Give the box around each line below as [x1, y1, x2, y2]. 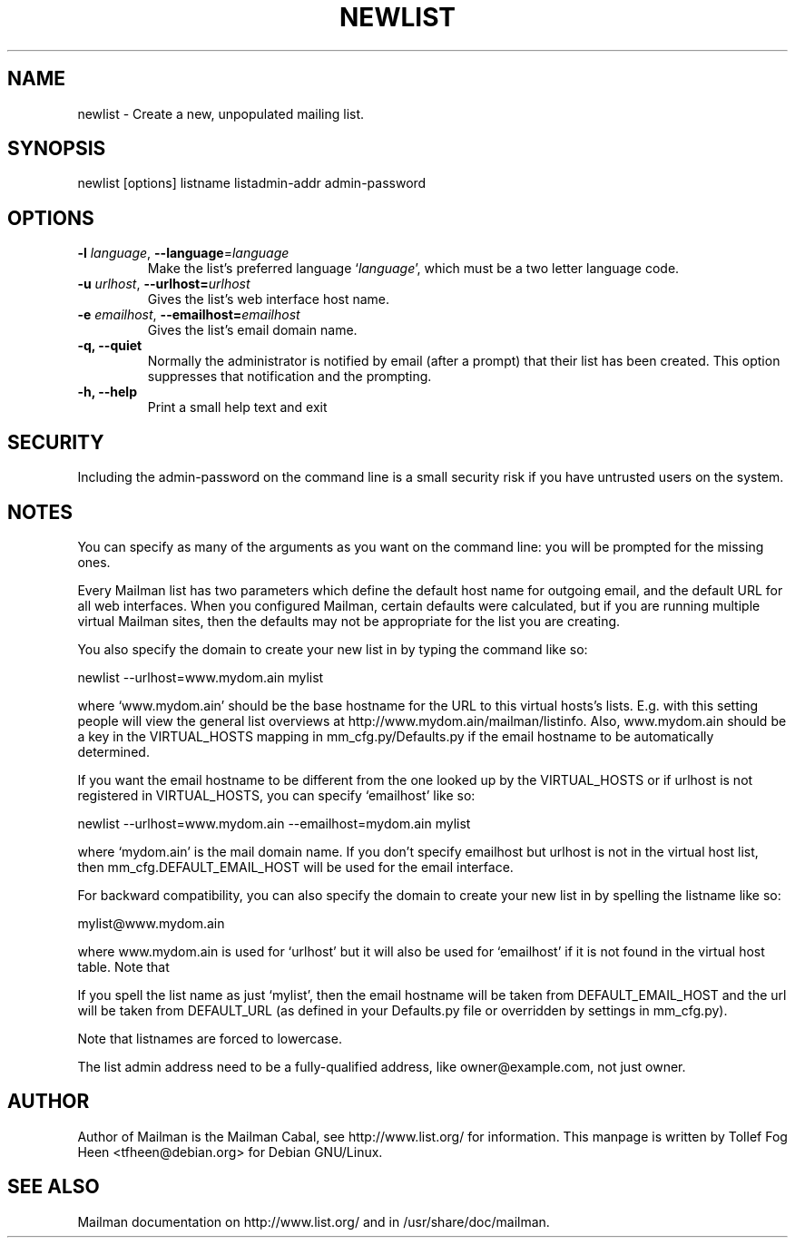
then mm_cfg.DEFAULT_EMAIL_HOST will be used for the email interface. [77, 858, 514, 875]
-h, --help [77, 384, 137, 400]
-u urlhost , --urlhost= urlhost [77, 276, 250, 292]
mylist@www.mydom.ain [77, 915, 225, 931]
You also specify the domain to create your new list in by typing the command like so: [77, 641, 588, 657]
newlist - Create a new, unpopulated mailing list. [77, 105, 365, 122]
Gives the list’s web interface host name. [147, 291, 390, 308]
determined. [77, 743, 150, 760]
